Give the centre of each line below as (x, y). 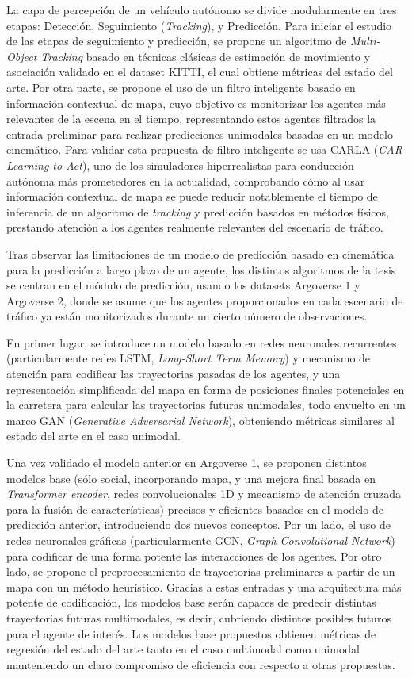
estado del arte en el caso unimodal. (93, 436)
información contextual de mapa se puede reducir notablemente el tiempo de (192, 196)
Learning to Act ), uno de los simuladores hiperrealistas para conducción (180, 165)
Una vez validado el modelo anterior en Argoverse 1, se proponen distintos (187, 463)
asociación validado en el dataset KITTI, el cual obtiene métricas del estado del (200, 72)
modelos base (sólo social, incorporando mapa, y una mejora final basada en (191, 478)
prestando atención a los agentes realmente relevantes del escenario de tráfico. (195, 227)
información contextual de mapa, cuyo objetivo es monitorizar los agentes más (196, 103)
